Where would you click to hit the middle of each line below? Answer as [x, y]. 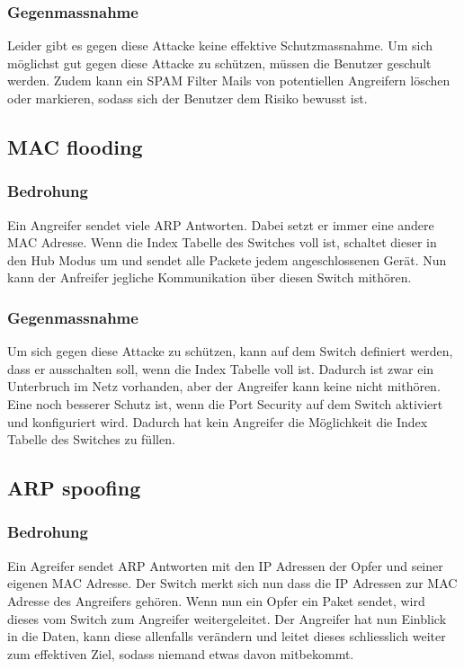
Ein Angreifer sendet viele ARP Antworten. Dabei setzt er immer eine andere [221, 224]
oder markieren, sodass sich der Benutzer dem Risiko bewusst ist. [187, 98]
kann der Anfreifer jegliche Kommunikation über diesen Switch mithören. [210, 277]
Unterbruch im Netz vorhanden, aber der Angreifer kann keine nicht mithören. [224, 386]
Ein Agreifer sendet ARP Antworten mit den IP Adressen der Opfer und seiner [225, 565]
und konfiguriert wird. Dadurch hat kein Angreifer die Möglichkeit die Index [218, 421]
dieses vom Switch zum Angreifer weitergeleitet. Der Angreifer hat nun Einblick [227, 618]
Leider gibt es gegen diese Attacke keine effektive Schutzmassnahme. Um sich [220, 45]
